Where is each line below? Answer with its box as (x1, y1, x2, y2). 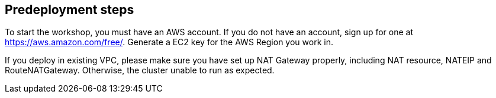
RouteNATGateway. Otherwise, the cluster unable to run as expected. (5, 65, 275, 76)
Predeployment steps (5, 2, 134, 17)
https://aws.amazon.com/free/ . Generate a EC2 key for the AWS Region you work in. (5, 37, 333, 48)
